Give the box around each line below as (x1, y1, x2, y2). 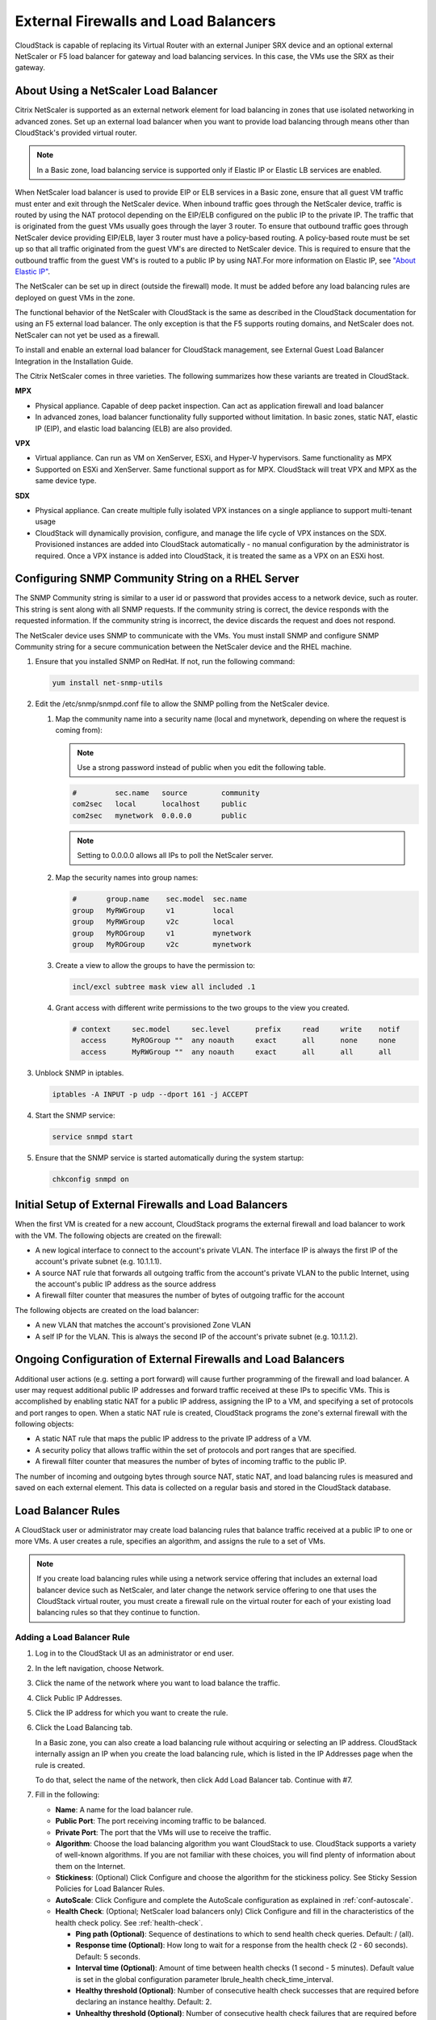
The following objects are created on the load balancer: (15, 1305, 199, 1315)
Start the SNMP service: (35, 1110, 116, 1120)
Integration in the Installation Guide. (15, 356, 133, 366)
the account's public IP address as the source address (35, 1279, 216, 1289)
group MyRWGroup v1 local (72, 906, 234, 915)
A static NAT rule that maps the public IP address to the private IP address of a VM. (35, 1434, 312, 1444)
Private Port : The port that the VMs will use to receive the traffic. (55, 1827, 271, 1837)
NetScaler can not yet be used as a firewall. (15, 330, 161, 339)
